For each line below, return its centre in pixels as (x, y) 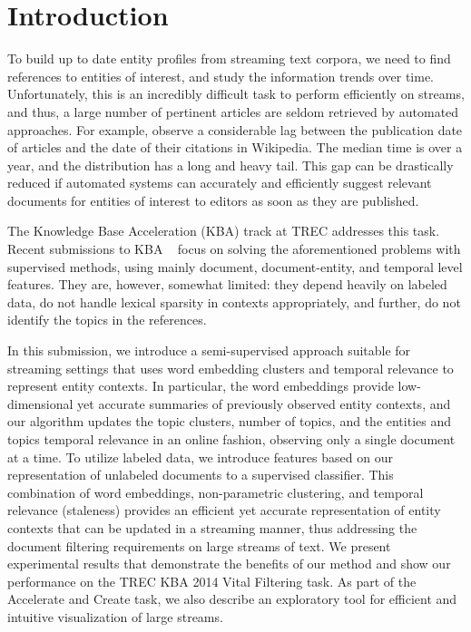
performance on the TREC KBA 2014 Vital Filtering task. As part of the (212, 581)
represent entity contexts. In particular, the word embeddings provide (201, 386)
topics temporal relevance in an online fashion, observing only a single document (231, 439)
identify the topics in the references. (107, 320)
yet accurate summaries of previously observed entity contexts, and (264, 403)
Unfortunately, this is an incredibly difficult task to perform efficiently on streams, (236, 94)
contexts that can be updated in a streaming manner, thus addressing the (212, 527)
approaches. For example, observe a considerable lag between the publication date (235, 129)
